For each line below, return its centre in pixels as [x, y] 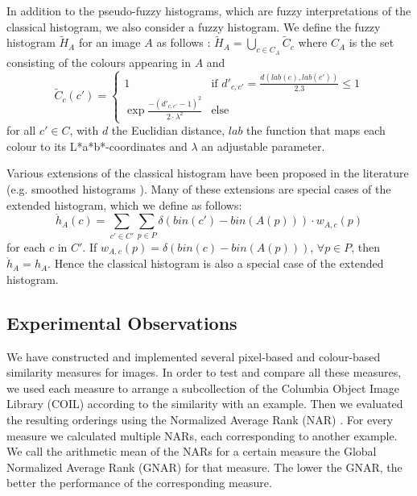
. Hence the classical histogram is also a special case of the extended [216, 263]
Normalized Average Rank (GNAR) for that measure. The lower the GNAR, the [204, 467]
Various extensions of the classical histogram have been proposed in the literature [208, 173]
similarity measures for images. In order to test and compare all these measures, [204, 372]
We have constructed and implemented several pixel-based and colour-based [194, 356]
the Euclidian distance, [168, 130]
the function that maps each [316, 130]
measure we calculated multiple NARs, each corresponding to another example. [202, 435]
